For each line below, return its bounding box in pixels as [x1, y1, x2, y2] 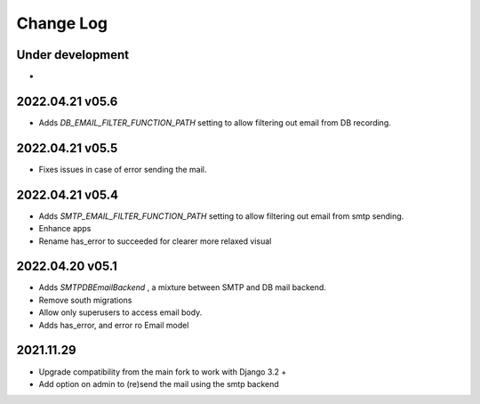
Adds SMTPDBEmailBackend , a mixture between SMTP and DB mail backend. [38, 282, 326, 293]
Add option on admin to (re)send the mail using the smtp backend [38, 378, 279, 389]
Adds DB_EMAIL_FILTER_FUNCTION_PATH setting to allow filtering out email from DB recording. [38, 117, 391, 128]
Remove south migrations [38, 295, 132, 305]
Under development [16, 47, 130, 62]
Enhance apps [38, 223, 92, 234]
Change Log [16, 13, 108, 33]
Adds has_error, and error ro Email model [38, 319, 189, 330]
